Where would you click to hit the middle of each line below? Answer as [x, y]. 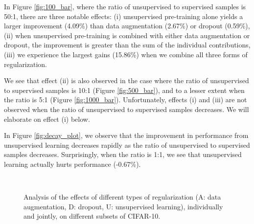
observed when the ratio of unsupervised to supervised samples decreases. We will [127, 109]
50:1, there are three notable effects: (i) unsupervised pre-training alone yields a [124, 16]
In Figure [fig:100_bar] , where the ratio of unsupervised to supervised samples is [125, 6]
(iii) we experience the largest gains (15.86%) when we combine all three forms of [126, 54]
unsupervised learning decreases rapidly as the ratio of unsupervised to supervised [127, 145]
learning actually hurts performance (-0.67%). [72, 164]
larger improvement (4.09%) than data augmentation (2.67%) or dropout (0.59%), [127, 26]
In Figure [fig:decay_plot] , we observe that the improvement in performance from [126, 135]
